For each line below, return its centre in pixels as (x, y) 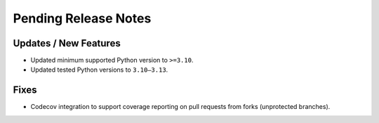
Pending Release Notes (82, 18)
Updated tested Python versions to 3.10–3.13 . (99, 70)
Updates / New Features (67, 43)
